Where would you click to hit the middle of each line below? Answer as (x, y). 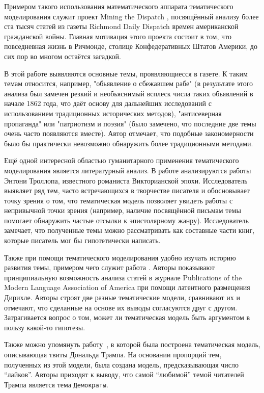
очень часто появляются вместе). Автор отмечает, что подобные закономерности (129, 133)
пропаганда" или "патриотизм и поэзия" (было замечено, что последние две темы (130, 123)
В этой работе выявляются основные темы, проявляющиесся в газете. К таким (126, 73)
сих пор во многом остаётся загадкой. (63, 56)
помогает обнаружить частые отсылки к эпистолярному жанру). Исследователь (126, 220)
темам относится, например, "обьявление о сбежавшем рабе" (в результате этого (129, 83)
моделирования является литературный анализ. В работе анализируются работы (128, 170)
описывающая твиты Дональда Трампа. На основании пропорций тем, (113, 354)
